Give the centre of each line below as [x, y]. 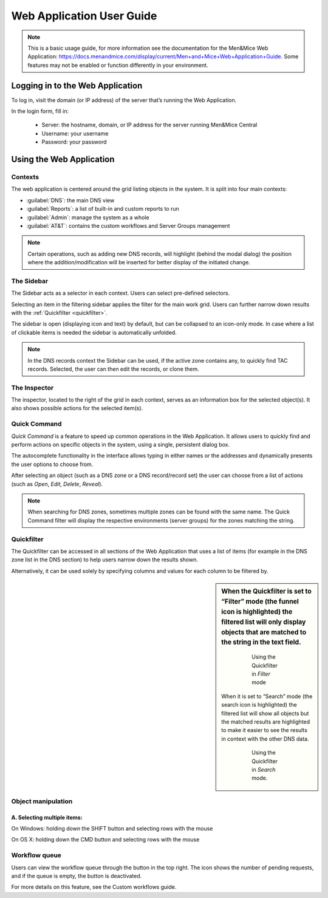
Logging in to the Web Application [77, 85]
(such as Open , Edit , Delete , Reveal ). [57, 484]
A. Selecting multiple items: [47, 817]
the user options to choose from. [52, 464]
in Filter [261, 674]
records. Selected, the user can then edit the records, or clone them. [114, 369]
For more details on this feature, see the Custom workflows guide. [94, 887]
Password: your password [74, 142]
